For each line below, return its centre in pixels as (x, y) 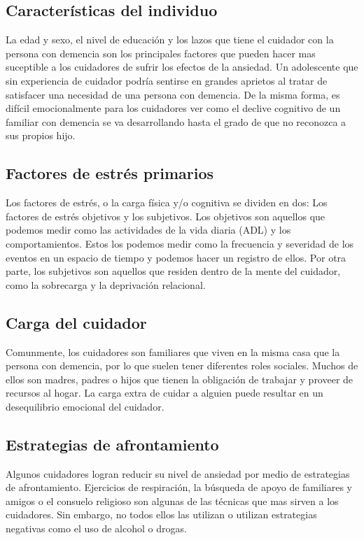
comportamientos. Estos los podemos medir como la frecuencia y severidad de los (180, 243)
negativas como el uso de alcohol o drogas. (96, 528)
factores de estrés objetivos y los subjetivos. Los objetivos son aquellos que (166, 216)
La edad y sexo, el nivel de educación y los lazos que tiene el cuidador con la (170, 40)
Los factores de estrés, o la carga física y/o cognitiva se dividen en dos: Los (167, 202)
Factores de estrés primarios (110, 173)
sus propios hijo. (41, 135)
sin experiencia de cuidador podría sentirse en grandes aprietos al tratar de (167, 80)
